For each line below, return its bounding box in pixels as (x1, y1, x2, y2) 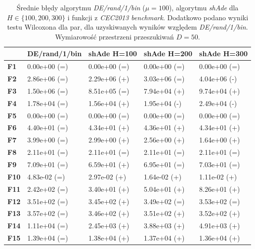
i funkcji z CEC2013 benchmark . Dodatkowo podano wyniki (67, 12, 249, 22)
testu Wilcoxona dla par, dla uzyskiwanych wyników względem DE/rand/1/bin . (7, 22, 248, 32)
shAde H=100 (88, 48, 137, 59)
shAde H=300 (199, 48, 248, 59)
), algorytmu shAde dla (169, 2, 239, 12)
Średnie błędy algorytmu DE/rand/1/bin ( (16, 2, 145, 12)
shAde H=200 (144, 48, 193, 59)
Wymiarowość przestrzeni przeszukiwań (55, 31, 174, 41)
